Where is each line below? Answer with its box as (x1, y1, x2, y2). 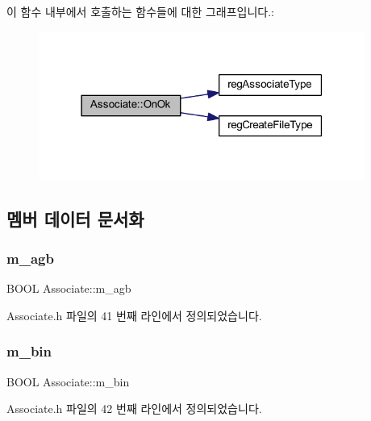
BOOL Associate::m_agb (6, 280, 131, 297)
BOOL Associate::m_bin (6, 373, 130, 390)
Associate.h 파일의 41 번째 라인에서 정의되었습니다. (6, 306, 262, 323)
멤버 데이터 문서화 (6, 206, 144, 231)
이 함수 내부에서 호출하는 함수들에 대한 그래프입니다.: (6, 3, 274, 19)
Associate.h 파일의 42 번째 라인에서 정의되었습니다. (6, 400, 262, 417)
